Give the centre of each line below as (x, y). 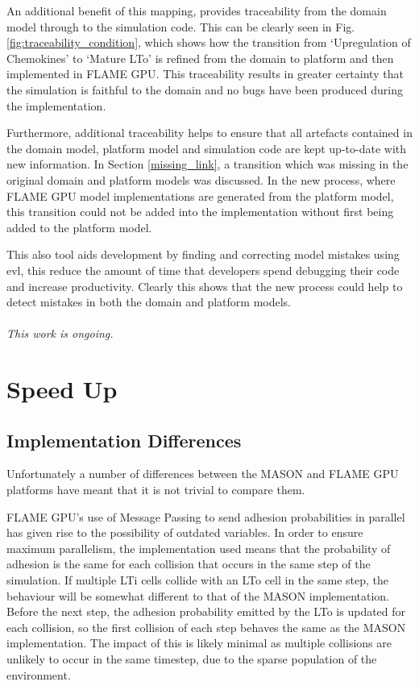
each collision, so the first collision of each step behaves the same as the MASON (206, 627)
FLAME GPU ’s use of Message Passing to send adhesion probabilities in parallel (206, 516)
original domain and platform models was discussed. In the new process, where (201, 179)
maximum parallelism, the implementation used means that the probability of (199, 548)
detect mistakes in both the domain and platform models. (149, 302)
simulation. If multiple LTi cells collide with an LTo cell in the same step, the (197, 580)
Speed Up (62, 389)
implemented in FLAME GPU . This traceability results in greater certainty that (205, 74)
